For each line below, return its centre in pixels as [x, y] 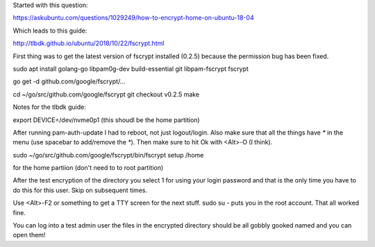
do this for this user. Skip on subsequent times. [80, 190]
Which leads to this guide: [50, 31]
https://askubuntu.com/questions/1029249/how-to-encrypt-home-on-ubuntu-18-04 [133, 18]
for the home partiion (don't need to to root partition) [88, 168]
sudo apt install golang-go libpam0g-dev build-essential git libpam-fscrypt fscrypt [131, 69]
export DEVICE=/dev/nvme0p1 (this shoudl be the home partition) [107, 120]
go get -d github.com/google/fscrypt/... [69, 82]
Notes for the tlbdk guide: [49, 107]
